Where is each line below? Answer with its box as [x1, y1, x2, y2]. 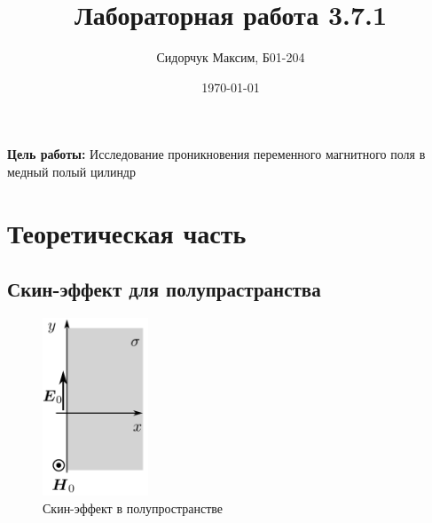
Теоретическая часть [7, 214, 247, 250]
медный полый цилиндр [7, 162, 136, 180]
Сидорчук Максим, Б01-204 [156, 48, 305, 67]
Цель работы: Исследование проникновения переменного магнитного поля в [7, 145, 426, 163]
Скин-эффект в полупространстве [43, 498, 224, 517]
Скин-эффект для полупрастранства [7, 275, 321, 303]
